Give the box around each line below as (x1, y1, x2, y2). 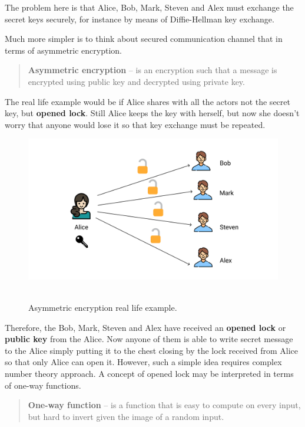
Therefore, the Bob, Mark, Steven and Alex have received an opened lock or (5, 321, 286, 333)
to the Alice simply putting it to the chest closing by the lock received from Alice (5, 344, 299, 356)
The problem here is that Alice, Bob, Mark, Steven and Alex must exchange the (5, 1, 294, 13)
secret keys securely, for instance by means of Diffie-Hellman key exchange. (5, 12, 274, 25)
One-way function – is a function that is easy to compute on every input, (28, 399, 301, 411)
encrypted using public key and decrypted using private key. (28, 75, 245, 87)
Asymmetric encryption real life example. (28, 301, 177, 314)
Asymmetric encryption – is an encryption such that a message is (28, 64, 277, 76)
